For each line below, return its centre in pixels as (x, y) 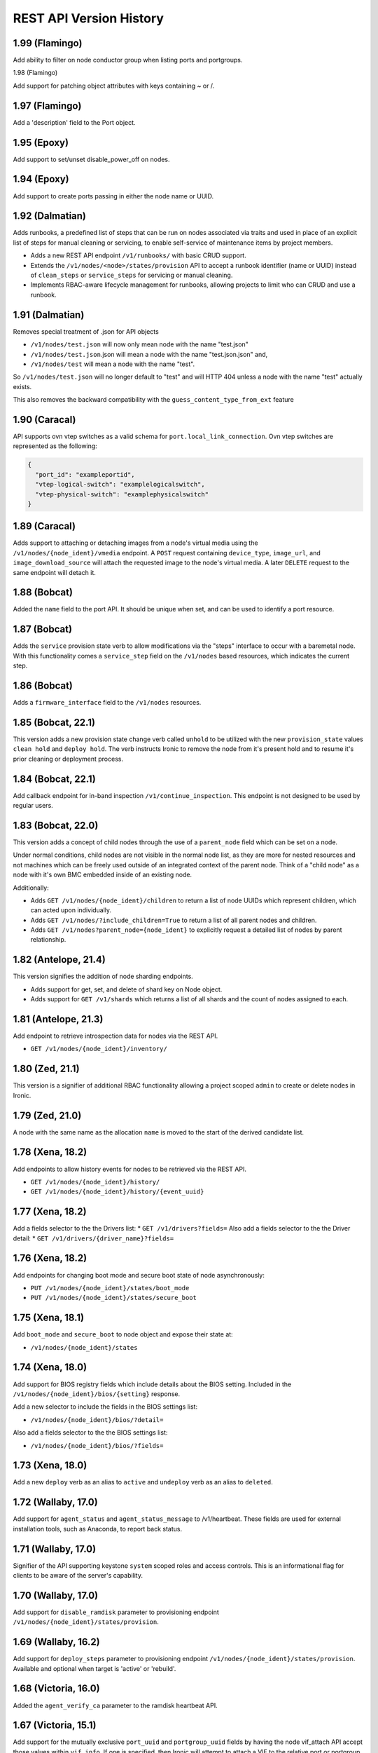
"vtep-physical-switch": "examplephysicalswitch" (122, 494)
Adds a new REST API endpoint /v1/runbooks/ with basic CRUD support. (138, 255)
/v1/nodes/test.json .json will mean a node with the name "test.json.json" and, (149, 354)
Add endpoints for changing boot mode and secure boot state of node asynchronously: (139, 1275)
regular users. (33, 806)
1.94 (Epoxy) (41, 179)
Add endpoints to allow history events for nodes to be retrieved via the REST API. (129, 1169)
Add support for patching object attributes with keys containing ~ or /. (114, 86)
